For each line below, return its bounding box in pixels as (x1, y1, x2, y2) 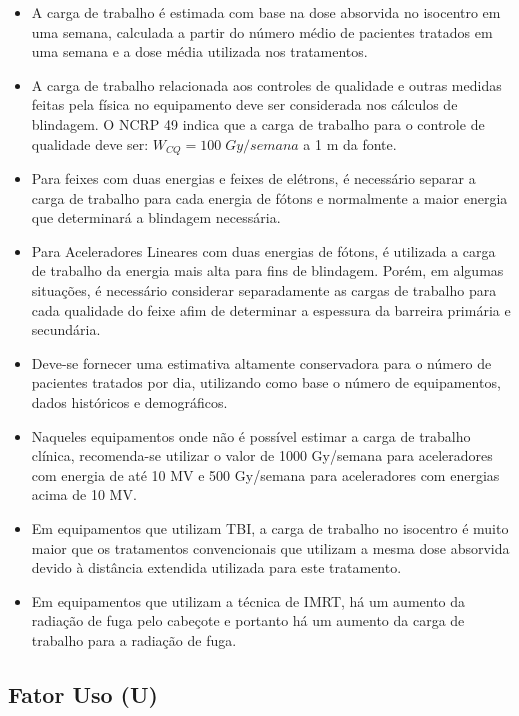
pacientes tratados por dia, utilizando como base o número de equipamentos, (31, 372, 501, 393)
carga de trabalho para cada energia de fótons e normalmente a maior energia (31, 187, 508, 208)
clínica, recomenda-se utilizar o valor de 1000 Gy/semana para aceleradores (31, 445, 493, 466)
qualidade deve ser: (31, 133, 149, 154)
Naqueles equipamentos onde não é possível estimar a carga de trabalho (31, 425, 471, 446)
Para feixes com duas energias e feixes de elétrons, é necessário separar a (31, 168, 476, 189)
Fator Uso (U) (8, 678, 158, 709)
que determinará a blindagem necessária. (31, 207, 281, 228)
